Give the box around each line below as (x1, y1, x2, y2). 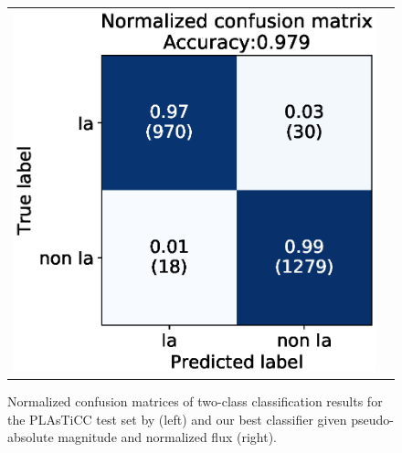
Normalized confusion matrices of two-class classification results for (7, 392, 383, 411)
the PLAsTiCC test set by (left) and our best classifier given (7, 409, 347, 428)
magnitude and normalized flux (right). (58, 427, 277, 447)
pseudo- (351, 409, 394, 428)
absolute (7, 427, 54, 447)
